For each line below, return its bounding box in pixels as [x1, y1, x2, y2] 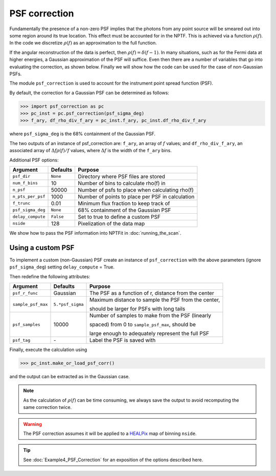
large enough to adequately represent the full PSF [89, 330, 210, 337]
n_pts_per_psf [12, 194, 45, 199]
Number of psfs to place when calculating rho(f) [78, 186, 194, 193]
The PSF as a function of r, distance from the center [89, 289, 214, 297]
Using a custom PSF [9, 243, 75, 252]
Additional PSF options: [9, 157, 59, 163]
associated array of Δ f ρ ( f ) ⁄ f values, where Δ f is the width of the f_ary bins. [9, 148, 172, 154]
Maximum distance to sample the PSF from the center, [89, 296, 220, 303]
